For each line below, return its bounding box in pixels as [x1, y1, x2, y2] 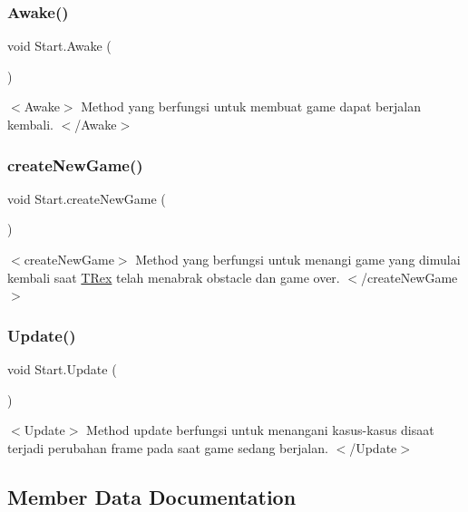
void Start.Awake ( [7, 36, 112, 55]
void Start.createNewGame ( [7, 188, 166, 208]
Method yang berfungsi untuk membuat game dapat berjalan [81, 97, 421, 116]
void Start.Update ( [7, 360, 117, 378]
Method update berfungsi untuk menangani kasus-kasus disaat [86, 420, 434, 440]
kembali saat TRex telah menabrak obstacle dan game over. [7, 267, 340, 286]
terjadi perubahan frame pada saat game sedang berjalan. [7, 438, 328, 457]
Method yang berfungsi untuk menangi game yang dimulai [135, 250, 461, 268]
